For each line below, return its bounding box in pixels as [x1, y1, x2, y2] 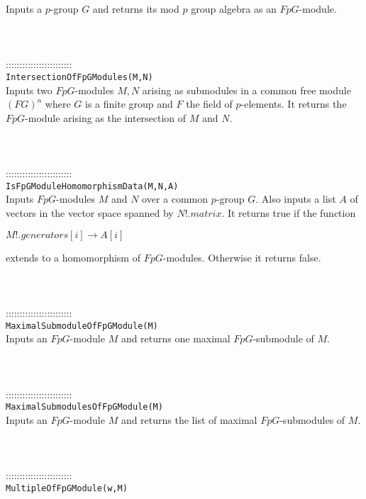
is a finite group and [84, 96, 173, 111]
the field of [186, 96, 233, 111]
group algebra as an [191, 1, 277, 16]
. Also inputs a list [255, 191, 336, 206]
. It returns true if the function [221, 206, 356, 220]
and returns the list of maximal [121, 412, 257, 427]
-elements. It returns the [240, 96, 347, 111]
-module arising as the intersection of [25, 110, 187, 125]
